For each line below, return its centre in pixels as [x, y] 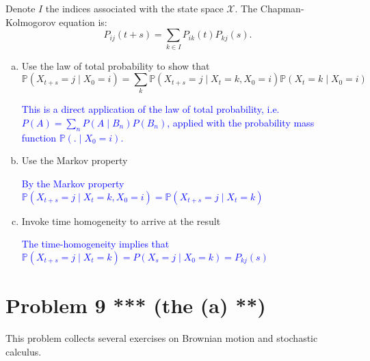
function [39, 137]
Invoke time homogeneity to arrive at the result [121, 220]
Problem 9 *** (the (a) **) [136, 305]
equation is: [83, 22]
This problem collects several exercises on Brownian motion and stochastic [162, 337]
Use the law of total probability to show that [116, 65]
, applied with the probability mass [241, 123]
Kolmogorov [31, 22]
